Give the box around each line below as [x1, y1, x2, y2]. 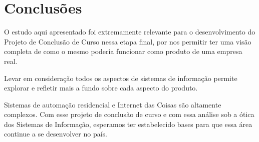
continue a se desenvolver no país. [4, 128, 107, 139]
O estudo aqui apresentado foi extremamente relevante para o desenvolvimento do [4, 26, 255, 37]
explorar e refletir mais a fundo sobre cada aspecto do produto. [4, 82, 198, 93]
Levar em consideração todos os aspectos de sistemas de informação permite [4, 72, 237, 83]
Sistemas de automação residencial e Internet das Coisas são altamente [4, 99, 221, 109]
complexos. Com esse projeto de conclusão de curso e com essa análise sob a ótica [4, 109, 254, 119]
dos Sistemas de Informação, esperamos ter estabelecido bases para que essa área [4, 118, 252, 129]
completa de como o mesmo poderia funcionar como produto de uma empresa [4, 46, 242, 56]
